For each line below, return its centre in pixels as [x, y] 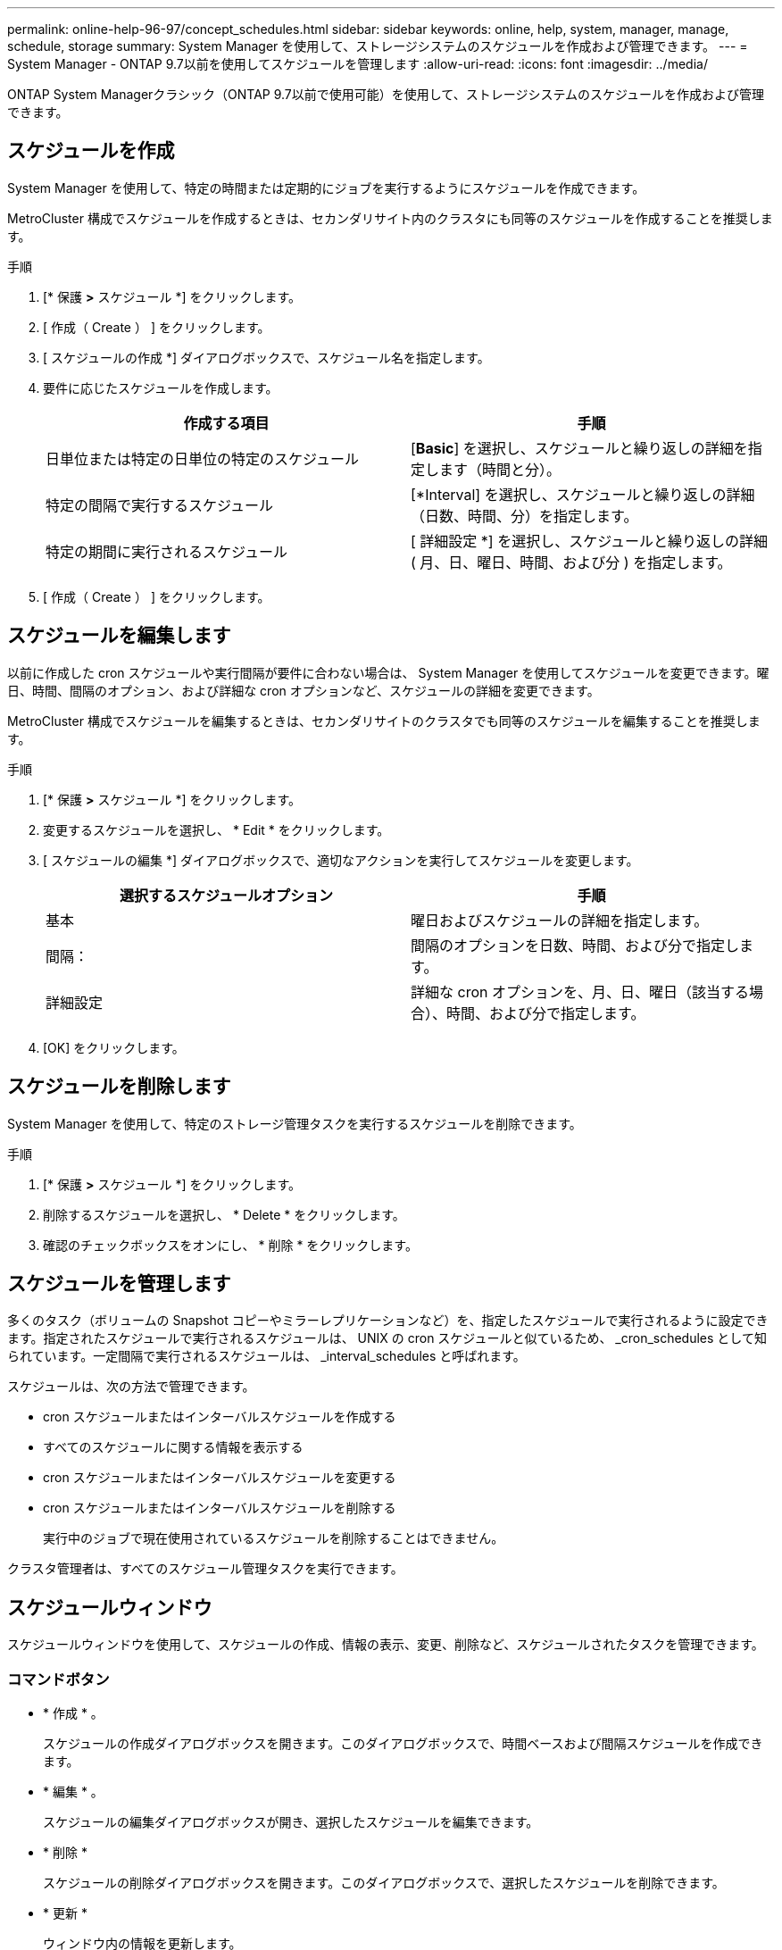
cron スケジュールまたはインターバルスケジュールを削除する [220, 1508]
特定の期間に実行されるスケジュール [166, 551]
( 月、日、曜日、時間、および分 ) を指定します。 [571, 562]
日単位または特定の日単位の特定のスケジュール [202, 458]
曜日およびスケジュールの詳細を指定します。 [560, 920]
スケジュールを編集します [119, 636]
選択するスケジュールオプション [226, 895]
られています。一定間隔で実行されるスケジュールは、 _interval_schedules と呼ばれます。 [266, 1356]
